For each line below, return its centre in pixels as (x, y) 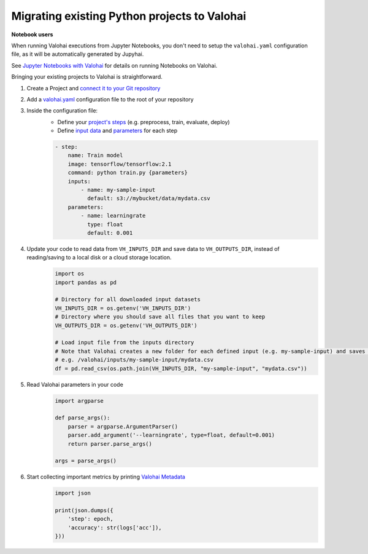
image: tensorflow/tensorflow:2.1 (120, 164)
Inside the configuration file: (62, 111)
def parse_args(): (82, 418)
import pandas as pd (86, 282)
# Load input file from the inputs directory (125, 342)
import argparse (79, 401)
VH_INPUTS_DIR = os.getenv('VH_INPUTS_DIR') (123, 308)
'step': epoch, (90, 519)
